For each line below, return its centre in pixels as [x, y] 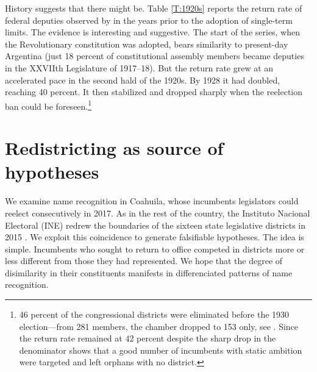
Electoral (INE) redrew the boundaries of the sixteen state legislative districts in [155, 225]
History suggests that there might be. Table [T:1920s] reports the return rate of [154, 8]
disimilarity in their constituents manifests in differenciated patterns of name [149, 272]
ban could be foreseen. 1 [48, 105]
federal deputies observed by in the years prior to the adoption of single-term [149, 20]
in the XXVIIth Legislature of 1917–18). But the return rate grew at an [139, 67]
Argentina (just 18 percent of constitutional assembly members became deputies [155, 56]
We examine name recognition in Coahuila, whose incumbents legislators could [152, 201]
